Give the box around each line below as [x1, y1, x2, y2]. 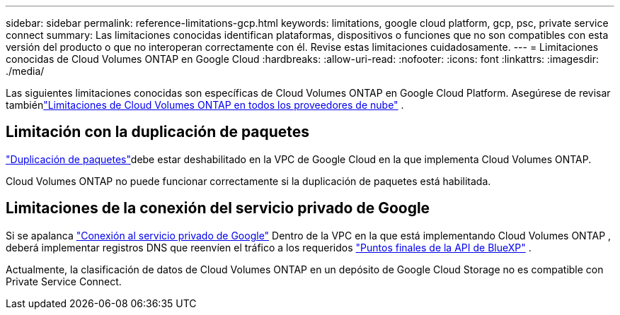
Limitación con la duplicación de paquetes [6, 123, 310, 141]
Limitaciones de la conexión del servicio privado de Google [6, 199, 430, 218]
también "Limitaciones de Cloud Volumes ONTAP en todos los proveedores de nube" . [6, 99, 404, 111]
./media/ [6, 65, 45, 77]
